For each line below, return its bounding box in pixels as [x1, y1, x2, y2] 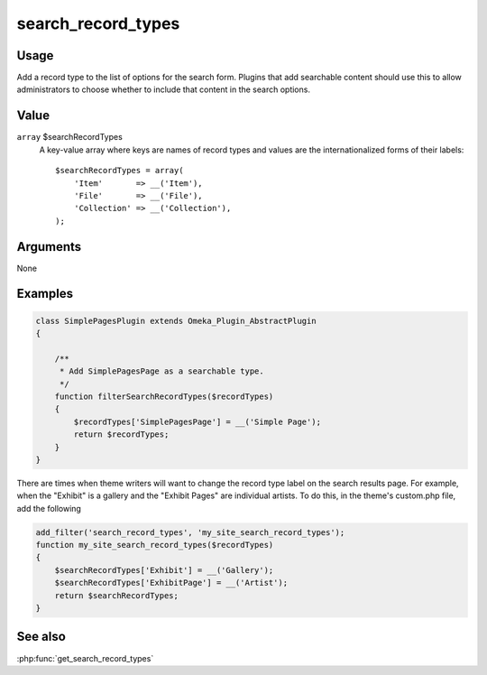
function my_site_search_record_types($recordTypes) [35, 540, 274, 550]
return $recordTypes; [73, 430, 170, 439]
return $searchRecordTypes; [54, 590, 179, 600]
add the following [16, 503, 81, 513]
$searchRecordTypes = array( [55, 165, 184, 176]
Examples [16, 286, 74, 301]
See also [16, 629, 67, 644]
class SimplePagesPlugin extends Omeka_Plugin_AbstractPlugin [35, 316, 317, 326]
